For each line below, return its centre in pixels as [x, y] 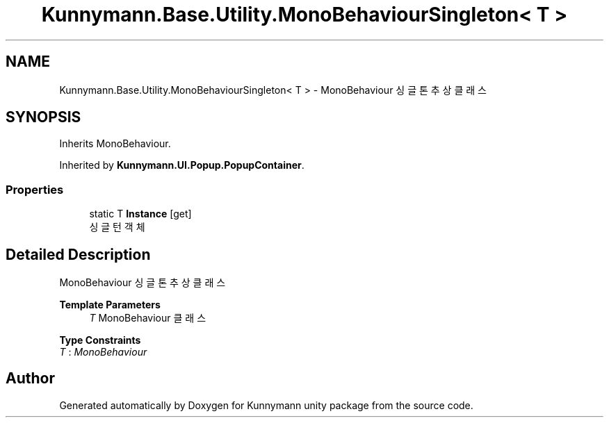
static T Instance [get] [140, 214]
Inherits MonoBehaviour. [115, 144]
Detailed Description [78, 254]
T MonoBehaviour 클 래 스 [148, 318]
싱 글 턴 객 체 [117, 227]
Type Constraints [100, 340]
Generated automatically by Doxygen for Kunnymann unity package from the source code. [266, 405]
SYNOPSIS [43, 117]
